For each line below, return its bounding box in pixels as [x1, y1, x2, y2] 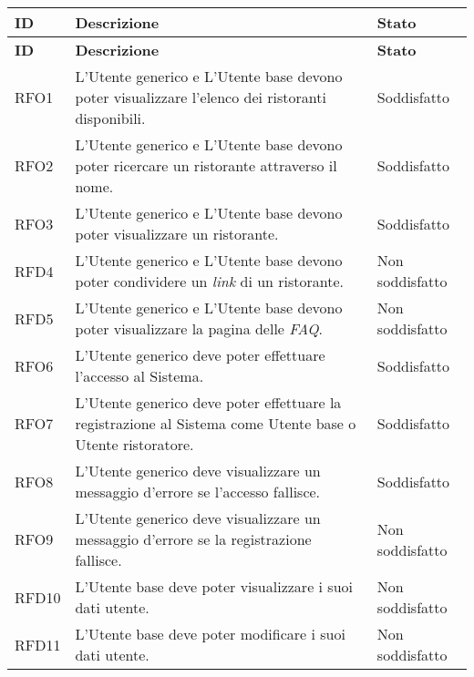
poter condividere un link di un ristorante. [75, 271, 345, 292]
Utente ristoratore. [75, 434, 194, 455]
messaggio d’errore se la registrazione [75, 528, 312, 549]
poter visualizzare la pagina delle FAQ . [75, 318, 323, 339]
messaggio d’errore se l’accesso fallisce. [75, 481, 321, 502]
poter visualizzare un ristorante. [75, 223, 279, 244]
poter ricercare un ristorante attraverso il [75, 155, 337, 176]
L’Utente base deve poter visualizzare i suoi [75, 576, 353, 597]
